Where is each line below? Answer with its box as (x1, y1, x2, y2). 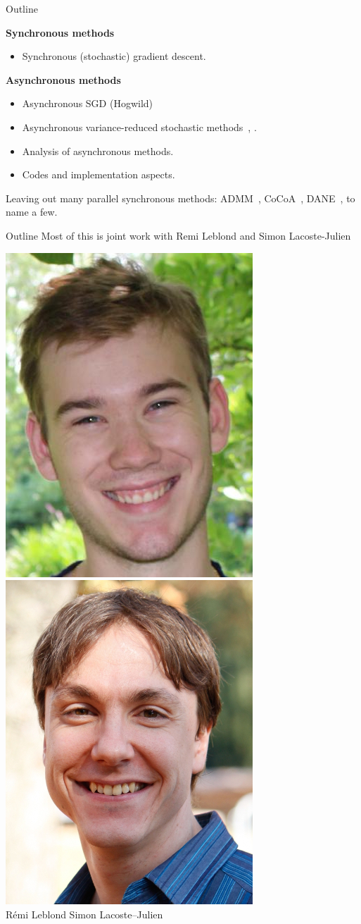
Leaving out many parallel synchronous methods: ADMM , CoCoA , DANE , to (6, 190, 355, 205)
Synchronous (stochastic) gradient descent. (22, 49, 206, 63)
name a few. (6, 204, 58, 219)
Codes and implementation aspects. (22, 167, 175, 182)
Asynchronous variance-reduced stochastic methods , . (22, 119, 257, 134)
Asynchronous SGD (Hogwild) (22, 96, 153, 111)
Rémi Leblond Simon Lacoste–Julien (6, 906, 163, 921)
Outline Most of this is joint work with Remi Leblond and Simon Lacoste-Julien (6, 228, 351, 242)
